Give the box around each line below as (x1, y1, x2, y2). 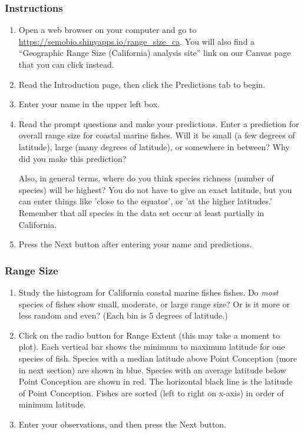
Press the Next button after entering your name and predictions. (18, 238, 252, 250)
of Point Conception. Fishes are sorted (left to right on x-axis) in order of (18, 386, 284, 399)
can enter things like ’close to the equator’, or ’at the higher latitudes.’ (18, 195, 272, 207)
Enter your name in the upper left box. (18, 98, 160, 110)
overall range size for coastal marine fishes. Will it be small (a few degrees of (18, 129, 295, 141)
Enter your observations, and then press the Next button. (18, 418, 227, 430)
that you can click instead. (18, 58, 114, 70)
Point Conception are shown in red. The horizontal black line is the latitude (18, 375, 293, 387)
